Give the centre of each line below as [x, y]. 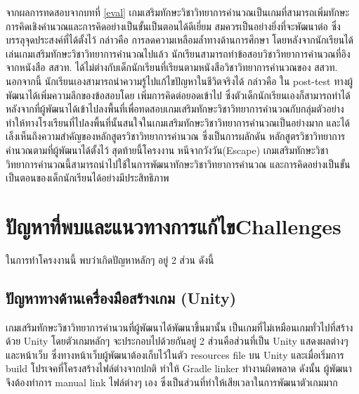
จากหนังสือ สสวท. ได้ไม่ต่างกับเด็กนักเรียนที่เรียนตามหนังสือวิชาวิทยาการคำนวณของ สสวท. [172, 67]
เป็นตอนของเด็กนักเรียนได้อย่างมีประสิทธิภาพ [87, 178]
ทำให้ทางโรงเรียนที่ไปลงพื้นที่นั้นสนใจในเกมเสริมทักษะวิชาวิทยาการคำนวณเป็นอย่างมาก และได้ [178, 122]
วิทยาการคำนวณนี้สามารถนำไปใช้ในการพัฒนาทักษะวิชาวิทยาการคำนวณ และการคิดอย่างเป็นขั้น [178, 164]
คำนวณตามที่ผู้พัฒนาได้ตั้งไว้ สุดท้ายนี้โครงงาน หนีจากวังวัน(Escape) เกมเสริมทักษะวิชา [167, 150]
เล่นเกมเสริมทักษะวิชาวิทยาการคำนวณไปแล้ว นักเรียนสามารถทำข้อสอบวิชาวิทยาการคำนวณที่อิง [178, 53]
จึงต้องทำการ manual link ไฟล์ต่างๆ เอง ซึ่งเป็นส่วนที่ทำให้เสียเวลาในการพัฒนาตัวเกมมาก [172, 382]
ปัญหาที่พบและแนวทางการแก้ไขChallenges [174, 225]
